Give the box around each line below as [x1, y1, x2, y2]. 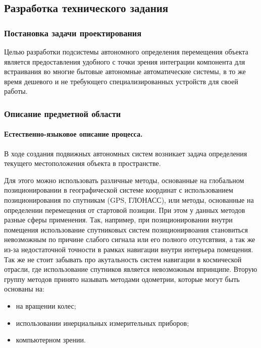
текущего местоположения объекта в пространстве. [4, 158, 161, 168]
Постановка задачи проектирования [4, 26, 142, 39]
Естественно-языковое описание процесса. [4, 129, 143, 139]
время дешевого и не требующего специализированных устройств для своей [4, 76, 238, 86]
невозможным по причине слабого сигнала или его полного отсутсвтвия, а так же [4, 234, 255, 245]
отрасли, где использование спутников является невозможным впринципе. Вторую [4, 264, 257, 274]
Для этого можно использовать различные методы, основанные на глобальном [4, 175, 244, 185]
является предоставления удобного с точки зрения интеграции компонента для [4, 56, 245, 67]
